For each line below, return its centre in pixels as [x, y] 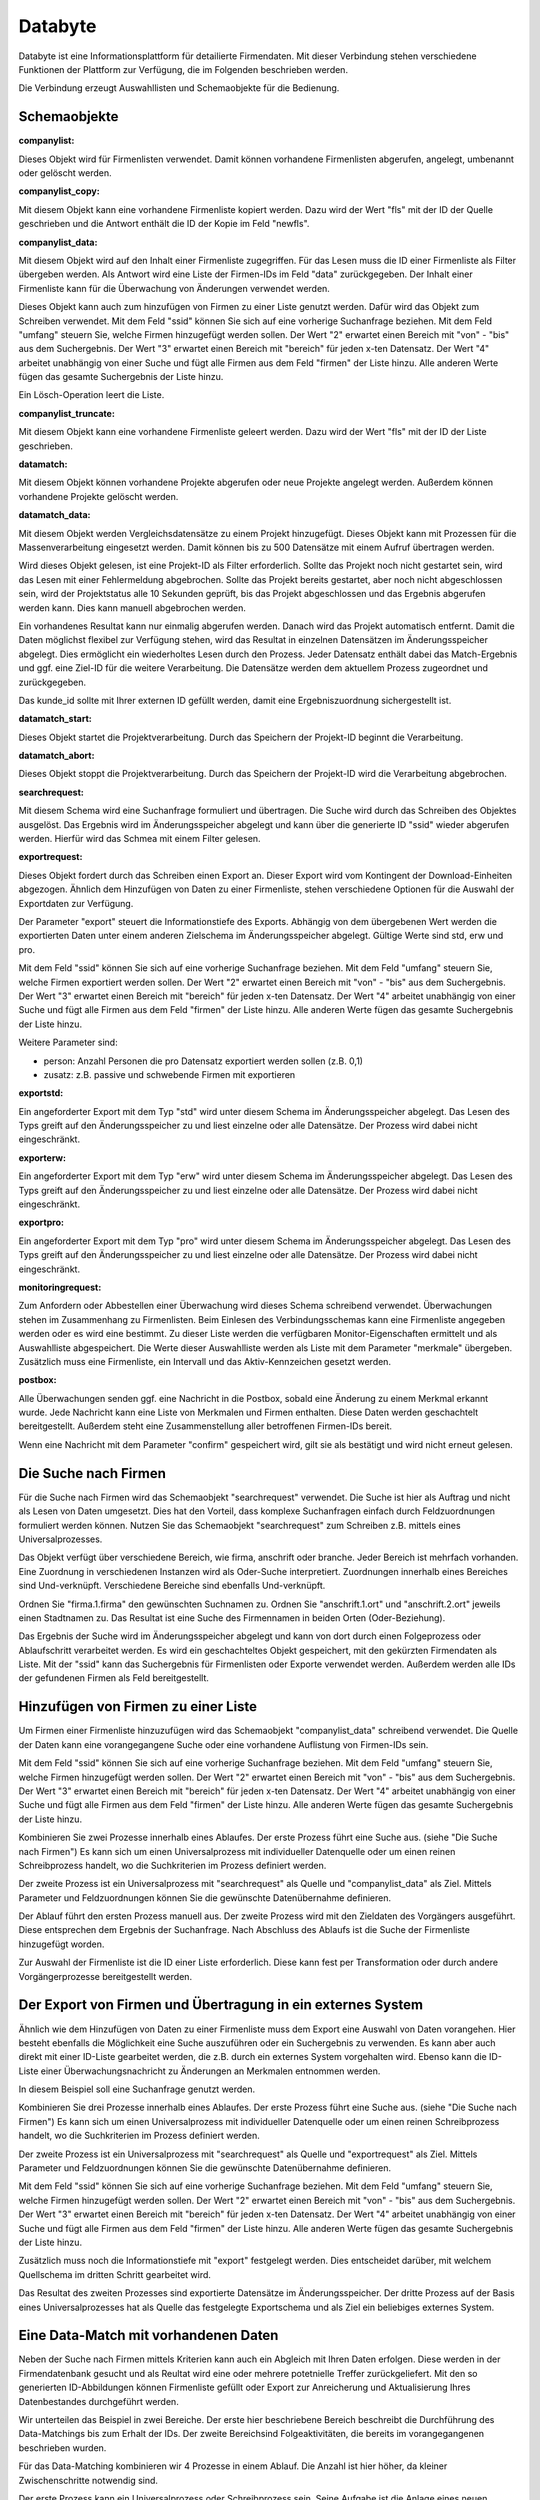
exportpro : [41, 1222]
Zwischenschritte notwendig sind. [88, 2480]
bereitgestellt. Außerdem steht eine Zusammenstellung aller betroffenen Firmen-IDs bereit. [205, 1426]
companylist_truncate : [66, 413]
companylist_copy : [59, 191]
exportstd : [41, 1093]
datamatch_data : [54, 515]
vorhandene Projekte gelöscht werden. [98, 496]
